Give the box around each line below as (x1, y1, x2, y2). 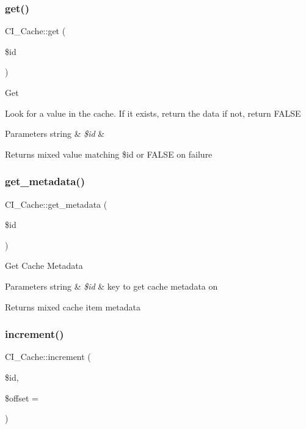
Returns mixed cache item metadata (5, 300, 140, 313)
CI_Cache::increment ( (5, 350, 91, 363)
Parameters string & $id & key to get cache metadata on (5, 279, 218, 292)
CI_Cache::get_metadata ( (5, 197, 107, 210)
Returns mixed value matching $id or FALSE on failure (5, 147, 213, 160)
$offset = (5, 391, 38, 404)
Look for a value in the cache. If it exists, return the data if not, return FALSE (5, 106, 301, 119)
